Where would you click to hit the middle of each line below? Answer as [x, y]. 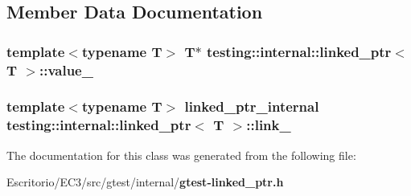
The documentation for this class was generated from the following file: [181, 155]
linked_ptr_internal [252, 106]
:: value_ [66, 69]
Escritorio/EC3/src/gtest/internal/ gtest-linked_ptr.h [145, 182]
